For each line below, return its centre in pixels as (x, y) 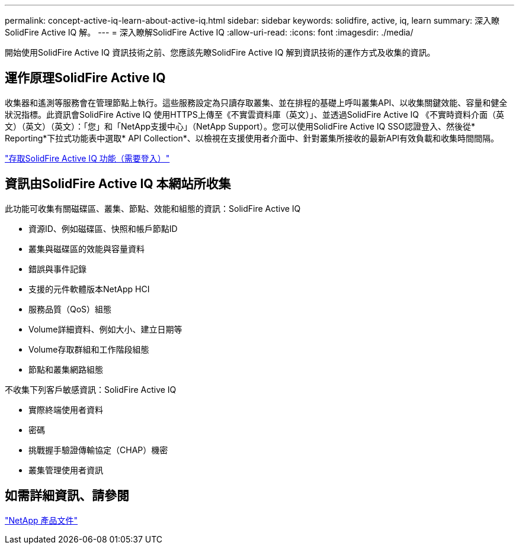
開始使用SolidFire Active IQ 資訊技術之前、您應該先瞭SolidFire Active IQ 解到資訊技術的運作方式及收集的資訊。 (220, 52)
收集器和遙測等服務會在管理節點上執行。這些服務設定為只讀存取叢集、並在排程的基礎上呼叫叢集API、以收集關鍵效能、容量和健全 (256, 102)
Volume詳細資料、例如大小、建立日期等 (105, 329)
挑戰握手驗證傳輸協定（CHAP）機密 (98, 450)
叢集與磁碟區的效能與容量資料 (86, 248)
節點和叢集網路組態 (66, 369)
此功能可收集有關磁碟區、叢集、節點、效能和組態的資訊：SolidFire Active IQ (153, 208)
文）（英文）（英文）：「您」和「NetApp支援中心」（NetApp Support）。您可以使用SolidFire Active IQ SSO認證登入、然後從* (240, 126)
